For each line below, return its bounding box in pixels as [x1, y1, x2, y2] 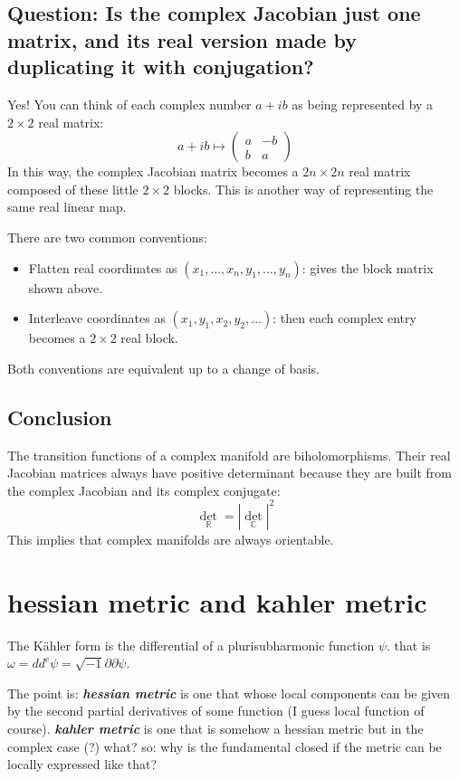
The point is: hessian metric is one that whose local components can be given [7, 683, 451, 702]
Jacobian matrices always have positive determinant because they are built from [7, 463, 453, 482]
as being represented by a [292, 94, 434, 113]
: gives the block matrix [301, 258, 434, 277]
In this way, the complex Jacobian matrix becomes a [7, 162, 299, 181]
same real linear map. [7, 197, 127, 216]
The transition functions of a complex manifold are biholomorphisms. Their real [7, 445, 451, 464]
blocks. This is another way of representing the [173, 179, 434, 198]
